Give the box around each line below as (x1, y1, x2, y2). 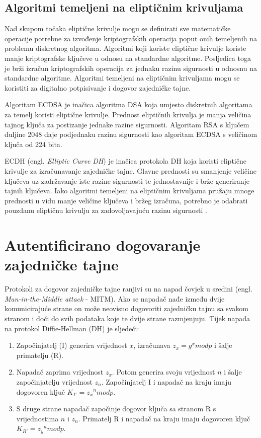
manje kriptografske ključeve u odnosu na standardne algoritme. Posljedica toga (5, 52, 251, 63)
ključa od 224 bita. (5, 138, 62, 149)
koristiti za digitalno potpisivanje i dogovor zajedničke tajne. (5, 82, 191, 93)
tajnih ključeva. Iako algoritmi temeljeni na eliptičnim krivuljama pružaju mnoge (5, 185, 254, 196)
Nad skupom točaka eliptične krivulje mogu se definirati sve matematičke (5, 23, 231, 34)
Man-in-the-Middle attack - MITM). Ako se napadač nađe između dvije (5, 293, 225, 304)
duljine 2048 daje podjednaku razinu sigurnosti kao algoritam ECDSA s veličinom (5, 129, 257, 139)
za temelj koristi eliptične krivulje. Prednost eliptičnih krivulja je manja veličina (5, 109, 251, 119)
